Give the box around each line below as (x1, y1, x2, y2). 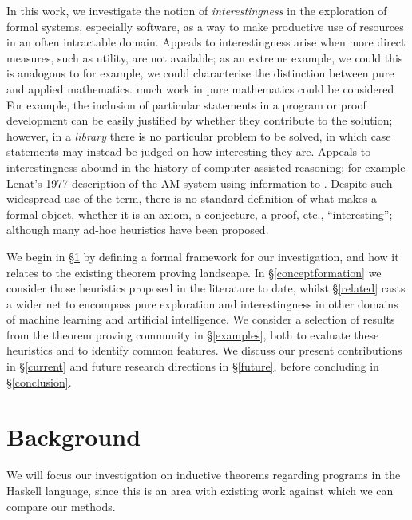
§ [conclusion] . (6, 373, 72, 390)
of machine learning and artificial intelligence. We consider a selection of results (6, 311, 395, 327)
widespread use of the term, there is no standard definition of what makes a (6, 190, 378, 207)
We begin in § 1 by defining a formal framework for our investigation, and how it (6, 248, 399, 264)
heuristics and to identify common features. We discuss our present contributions (6, 342, 402, 359)
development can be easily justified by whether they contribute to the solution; (6, 112, 393, 129)
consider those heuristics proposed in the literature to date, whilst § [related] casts (6, 280, 406, 296)
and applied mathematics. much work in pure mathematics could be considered (6, 80, 394, 97)
